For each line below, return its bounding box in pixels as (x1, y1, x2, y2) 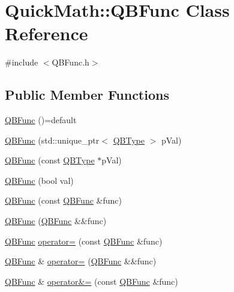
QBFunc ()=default (5, 114, 77, 126)
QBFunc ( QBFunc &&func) (5, 214, 107, 227)
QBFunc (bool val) (5, 174, 74, 186)
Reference (5, 21, 88, 46)
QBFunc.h (52, 56, 89, 68)
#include (5, 56, 38, 68)
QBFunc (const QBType (5, 154, 95, 166)
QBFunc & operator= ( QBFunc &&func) (5, 255, 157, 267)
